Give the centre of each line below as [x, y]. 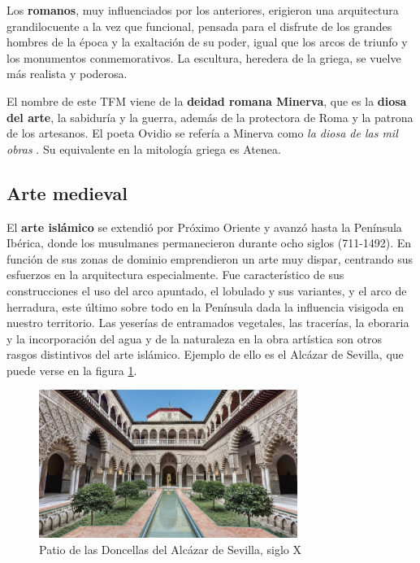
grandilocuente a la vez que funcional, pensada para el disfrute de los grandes [199, 26]
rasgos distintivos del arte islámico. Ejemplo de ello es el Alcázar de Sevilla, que [205, 354]
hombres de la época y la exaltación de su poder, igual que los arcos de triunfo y [207, 42]
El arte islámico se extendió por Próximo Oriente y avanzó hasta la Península [204, 227]
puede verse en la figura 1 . [72, 370]
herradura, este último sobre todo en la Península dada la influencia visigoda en [206, 306]
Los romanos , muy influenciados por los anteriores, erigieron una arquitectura [203, 10]
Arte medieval [67, 192]
